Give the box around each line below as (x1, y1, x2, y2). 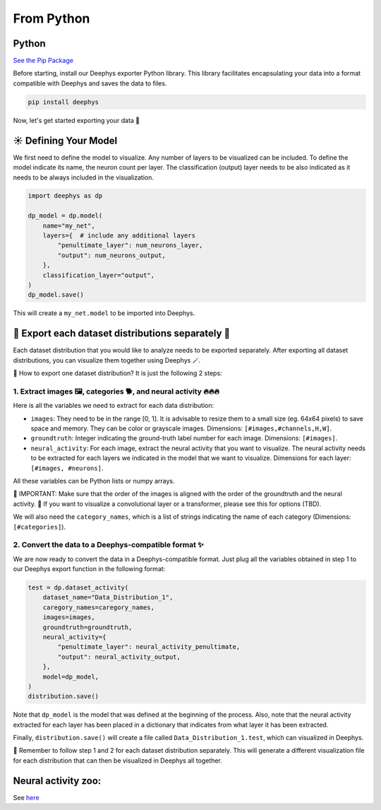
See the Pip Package (13, 57, 74, 65)
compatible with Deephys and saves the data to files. (13, 78, 167, 88)
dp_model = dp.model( (28, 212, 103, 220)
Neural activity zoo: (13, 775, 102, 787)
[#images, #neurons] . (30, 464, 104, 472)
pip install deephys (28, 98, 99, 106)
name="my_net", (42, 221, 95, 230)
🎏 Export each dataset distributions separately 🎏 (13, 327, 231, 339)
